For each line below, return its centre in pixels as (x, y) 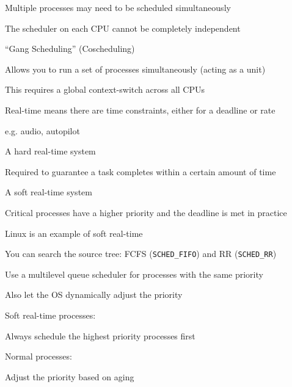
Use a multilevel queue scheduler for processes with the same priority (134, 274)
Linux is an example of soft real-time (74, 233)
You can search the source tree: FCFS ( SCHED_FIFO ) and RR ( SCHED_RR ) (141, 254)
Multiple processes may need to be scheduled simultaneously (118, 7)
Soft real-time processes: (50, 315)
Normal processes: (38, 356)
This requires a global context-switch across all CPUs (105, 89)
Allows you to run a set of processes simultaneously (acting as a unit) (135, 69)
